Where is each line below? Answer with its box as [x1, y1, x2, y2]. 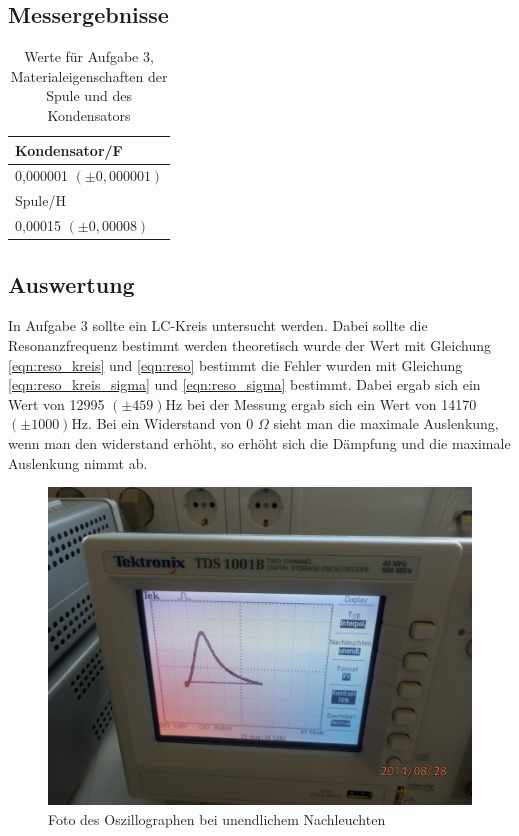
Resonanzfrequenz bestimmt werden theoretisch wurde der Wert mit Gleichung [8, 335, 491, 355]
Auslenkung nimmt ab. [8, 452, 148, 473]
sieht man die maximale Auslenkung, [273, 413, 499, 434]
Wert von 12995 [8, 393, 105, 414]
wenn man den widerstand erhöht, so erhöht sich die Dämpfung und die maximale [8, 432, 511, 453]
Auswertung [8, 268, 135, 299]
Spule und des [46, 85, 132, 106]
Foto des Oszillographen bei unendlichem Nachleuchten [48, 808, 386, 829]
